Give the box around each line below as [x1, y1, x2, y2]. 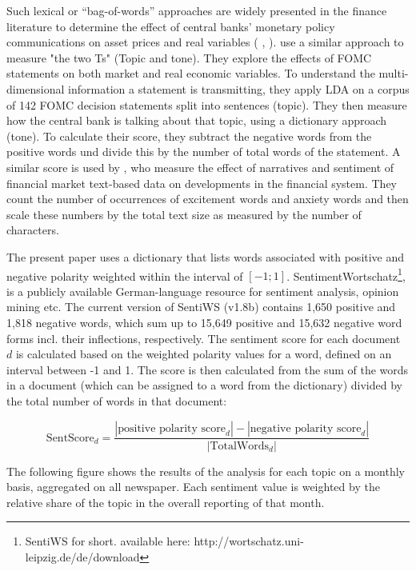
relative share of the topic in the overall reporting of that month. [6, 493, 325, 510]
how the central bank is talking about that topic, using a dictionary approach [6, 112, 387, 129]
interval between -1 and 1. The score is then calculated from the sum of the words [6, 361, 409, 377]
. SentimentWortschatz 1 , [286, 265, 406, 284]
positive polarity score [118, 422, 226, 434]
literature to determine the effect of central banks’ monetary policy [6, 18, 335, 34]
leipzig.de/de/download [25, 548, 140, 565]
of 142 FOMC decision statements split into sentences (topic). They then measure [6, 96, 407, 113]
